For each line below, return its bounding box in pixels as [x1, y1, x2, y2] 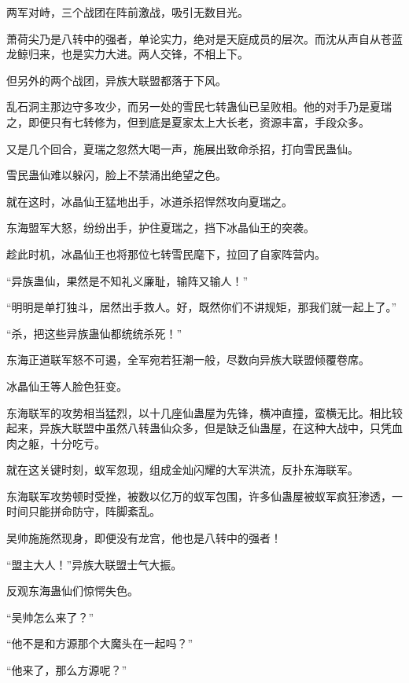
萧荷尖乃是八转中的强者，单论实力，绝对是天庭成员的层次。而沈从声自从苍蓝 [6, 30, 403, 46]
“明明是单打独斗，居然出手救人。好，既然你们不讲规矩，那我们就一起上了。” [6, 299, 397, 315]
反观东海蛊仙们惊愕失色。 [6, 582, 138, 599]
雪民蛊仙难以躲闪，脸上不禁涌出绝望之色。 [6, 167, 227, 183]
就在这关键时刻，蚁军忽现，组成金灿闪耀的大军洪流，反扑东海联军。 [6, 461, 359, 478]
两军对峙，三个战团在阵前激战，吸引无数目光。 [6, 4, 249, 20]
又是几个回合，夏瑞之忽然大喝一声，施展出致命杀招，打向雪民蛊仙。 [6, 140, 359, 156]
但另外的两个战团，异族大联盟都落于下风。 [6, 72, 227, 88]
